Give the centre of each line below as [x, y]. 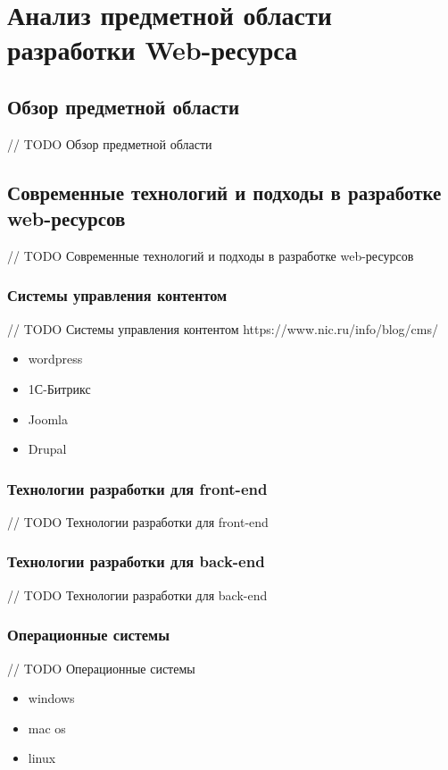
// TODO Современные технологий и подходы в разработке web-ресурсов [211, 255]
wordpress [55, 359]
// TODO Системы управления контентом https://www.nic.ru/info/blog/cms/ [223, 328]
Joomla [48, 418]
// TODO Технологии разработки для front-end [138, 521]
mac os [47, 728]
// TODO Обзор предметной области [110, 143]
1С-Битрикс [59, 388]
